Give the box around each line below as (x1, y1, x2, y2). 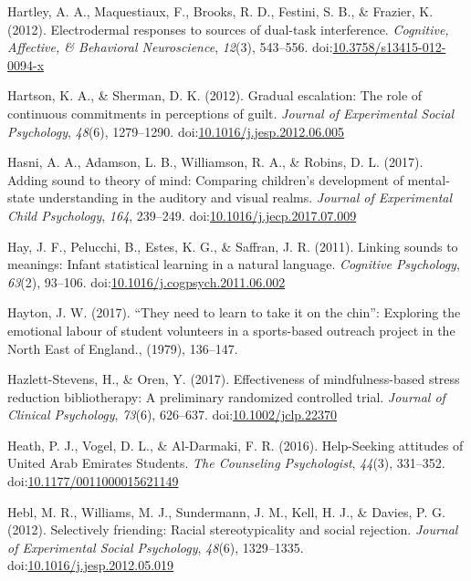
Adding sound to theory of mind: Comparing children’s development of (7, 170, 403, 189)
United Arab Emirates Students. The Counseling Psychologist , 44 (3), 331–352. (7, 453, 445, 472)
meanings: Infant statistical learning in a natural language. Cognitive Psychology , (7, 254, 460, 274)
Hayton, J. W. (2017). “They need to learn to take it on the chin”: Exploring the (7, 303, 461, 322)
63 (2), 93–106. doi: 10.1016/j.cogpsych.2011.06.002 (7, 272, 286, 291)
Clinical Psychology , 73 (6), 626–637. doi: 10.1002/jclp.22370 (7, 405, 338, 424)
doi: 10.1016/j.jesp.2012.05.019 (7, 555, 174, 575)
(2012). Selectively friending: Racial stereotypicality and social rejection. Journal (7, 520, 458, 539)
